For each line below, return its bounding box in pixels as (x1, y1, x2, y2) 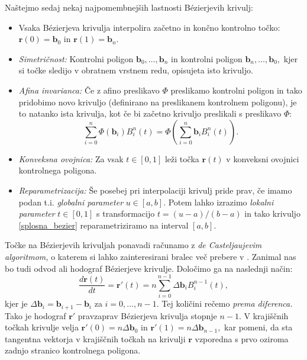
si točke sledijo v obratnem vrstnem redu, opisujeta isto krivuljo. (18, 64, 253, 76)
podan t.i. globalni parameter (18, 195, 124, 208)
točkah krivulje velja (5, 321, 79, 333)
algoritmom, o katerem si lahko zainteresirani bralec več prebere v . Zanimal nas (5, 250, 296, 262)
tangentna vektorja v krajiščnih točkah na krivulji (5, 332, 186, 345)
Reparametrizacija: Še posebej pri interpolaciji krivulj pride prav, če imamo (18, 184, 292, 196)
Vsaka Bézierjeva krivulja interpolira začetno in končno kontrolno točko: (18, 21, 280, 33)
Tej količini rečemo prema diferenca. (161, 297, 293, 310)
